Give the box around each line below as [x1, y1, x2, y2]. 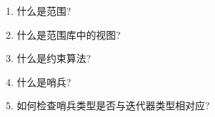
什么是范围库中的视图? [16, 27, 121, 42]
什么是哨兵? [16, 74, 71, 89]
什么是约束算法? [16, 51, 91, 66]
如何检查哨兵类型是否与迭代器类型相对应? [16, 98, 210, 113]
